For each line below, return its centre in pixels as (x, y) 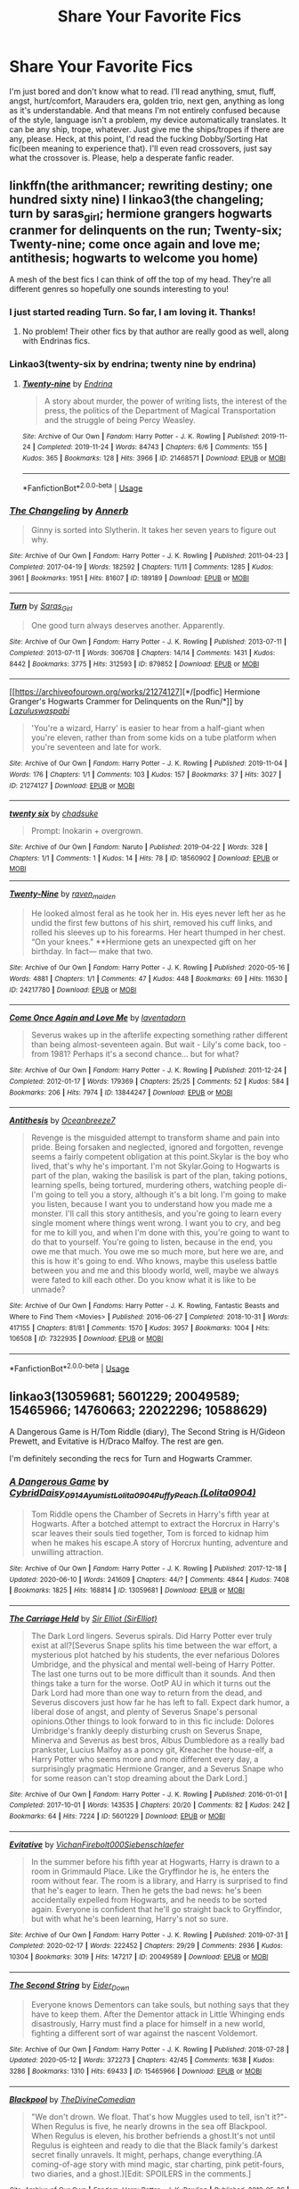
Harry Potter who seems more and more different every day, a (145, 1759)
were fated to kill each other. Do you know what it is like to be (143, 1280)
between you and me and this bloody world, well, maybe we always (155, 1270)
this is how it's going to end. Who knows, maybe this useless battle (154, 1261)
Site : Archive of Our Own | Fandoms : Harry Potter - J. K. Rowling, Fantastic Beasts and (144, 1306)
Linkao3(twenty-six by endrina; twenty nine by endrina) (133, 364)
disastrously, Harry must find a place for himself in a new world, (148, 2023)
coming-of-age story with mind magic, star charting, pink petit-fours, (158, 2164)
